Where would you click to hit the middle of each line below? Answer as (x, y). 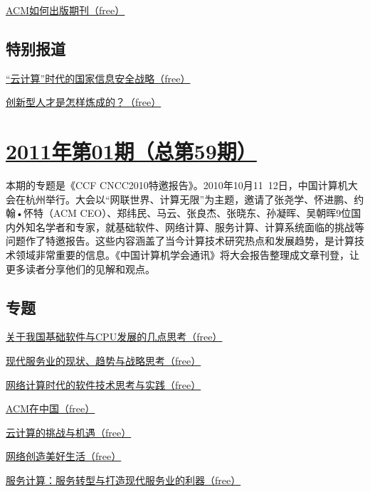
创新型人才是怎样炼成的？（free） (84, 102)
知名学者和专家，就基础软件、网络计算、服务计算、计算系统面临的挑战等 (195, 226)
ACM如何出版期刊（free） (65, 10)
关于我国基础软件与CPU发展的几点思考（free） (114, 337)
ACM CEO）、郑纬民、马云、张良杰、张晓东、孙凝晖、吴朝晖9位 (202, 213)
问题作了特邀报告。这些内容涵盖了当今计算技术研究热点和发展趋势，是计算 (180, 241)
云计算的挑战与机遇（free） (69, 432)
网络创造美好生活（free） (64, 456)
